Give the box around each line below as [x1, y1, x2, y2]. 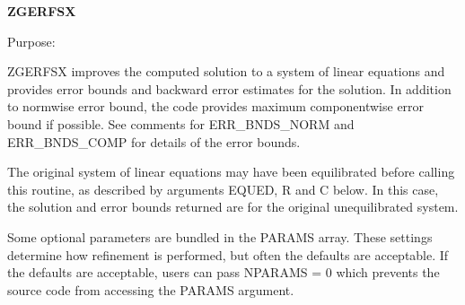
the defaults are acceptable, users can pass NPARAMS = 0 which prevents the [7, 263, 440, 282]
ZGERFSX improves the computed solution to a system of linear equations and [7, 62, 445, 81]
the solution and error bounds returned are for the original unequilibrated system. [7, 197, 459, 216]
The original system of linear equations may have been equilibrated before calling [7, 162, 455, 181]
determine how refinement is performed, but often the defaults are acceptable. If [7, 245, 449, 264]
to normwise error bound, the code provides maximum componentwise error [7, 97, 425, 116]
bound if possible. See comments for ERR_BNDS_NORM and [7, 114, 355, 133]
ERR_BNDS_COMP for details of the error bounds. [7, 132, 301, 151]
